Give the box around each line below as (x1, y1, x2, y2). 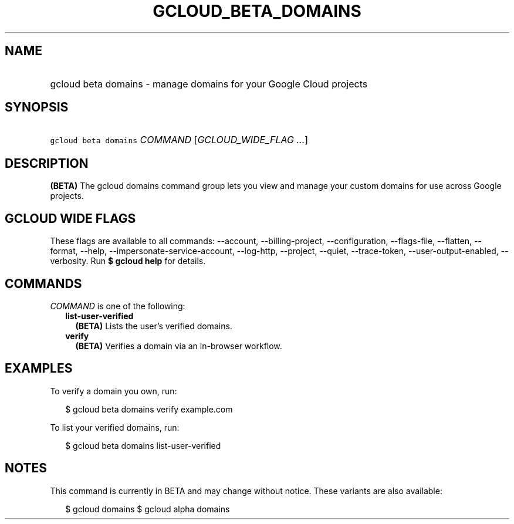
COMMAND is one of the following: (50, 300, 185, 311)
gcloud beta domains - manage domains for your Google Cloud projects (50, 77, 368, 90)
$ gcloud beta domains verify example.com (65, 404, 233, 414)
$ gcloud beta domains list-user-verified (65, 440, 221, 451)
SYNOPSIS (5, 100, 69, 115)
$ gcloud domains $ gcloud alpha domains (65, 503, 230, 514)
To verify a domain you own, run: (50, 386, 177, 396)
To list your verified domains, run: (50, 422, 180, 432)
